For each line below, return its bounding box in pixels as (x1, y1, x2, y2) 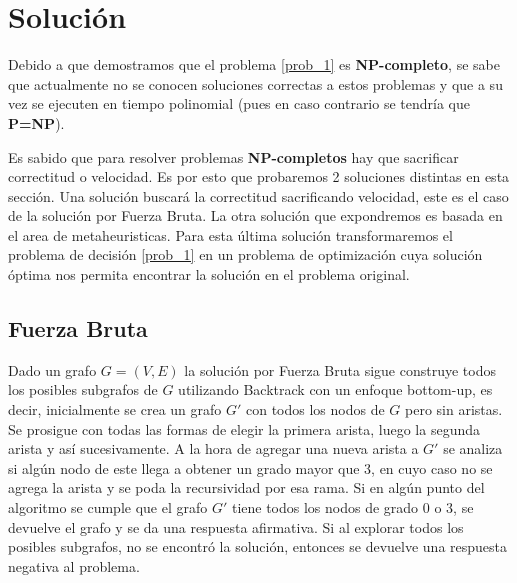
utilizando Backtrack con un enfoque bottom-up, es (178, 379, 493, 400)
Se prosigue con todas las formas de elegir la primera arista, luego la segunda (8, 418, 481, 439)
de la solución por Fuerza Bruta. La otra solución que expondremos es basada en (8, 205, 503, 226)
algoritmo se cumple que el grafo (8, 497, 208, 518)
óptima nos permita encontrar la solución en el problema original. (8, 264, 410, 285)
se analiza (443, 438, 503, 459)
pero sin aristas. (405, 399, 503, 420)
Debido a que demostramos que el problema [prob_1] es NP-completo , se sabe (8, 54, 500, 75)
